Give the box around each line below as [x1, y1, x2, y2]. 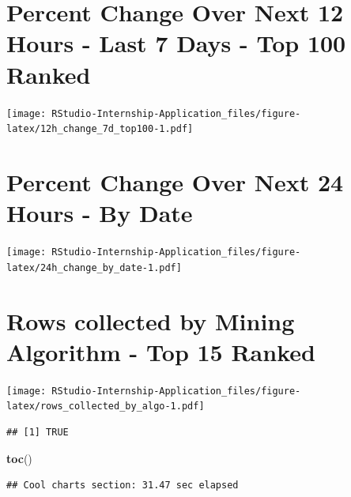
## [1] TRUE [6, 427, 69, 439]
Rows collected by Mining [6, 304, 295, 337]
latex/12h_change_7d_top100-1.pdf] [6, 123, 194, 135]
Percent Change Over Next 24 [6, 166, 344, 198]
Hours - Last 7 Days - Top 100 [6, 27, 346, 59]
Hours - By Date [6, 197, 193, 229]
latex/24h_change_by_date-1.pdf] [6, 262, 182, 273]
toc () [6, 450, 32, 466]
